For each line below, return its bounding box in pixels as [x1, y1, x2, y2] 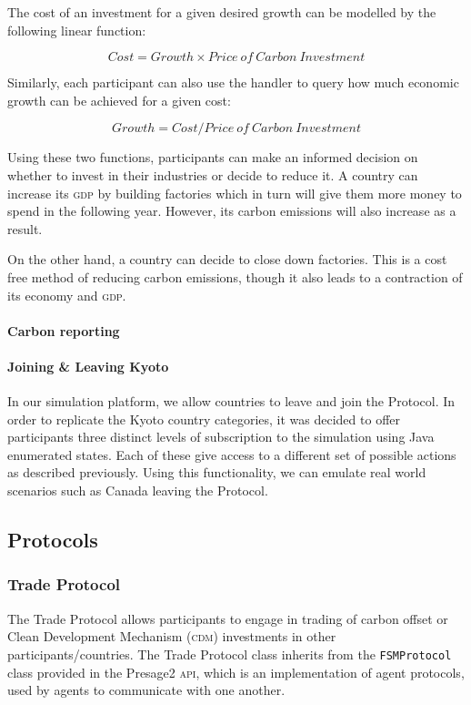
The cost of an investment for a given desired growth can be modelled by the [7, 3, 436, 21]
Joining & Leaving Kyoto [7, 356, 169, 375]
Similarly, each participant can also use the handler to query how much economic [7, 73, 459, 92]
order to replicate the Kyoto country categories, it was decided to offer [7, 409, 401, 428]
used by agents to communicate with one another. [7, 680, 286, 700]
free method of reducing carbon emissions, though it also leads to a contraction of [7, 267, 463, 286]
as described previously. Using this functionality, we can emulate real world [7, 463, 426, 482]
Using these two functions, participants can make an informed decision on [7, 148, 418, 167]
